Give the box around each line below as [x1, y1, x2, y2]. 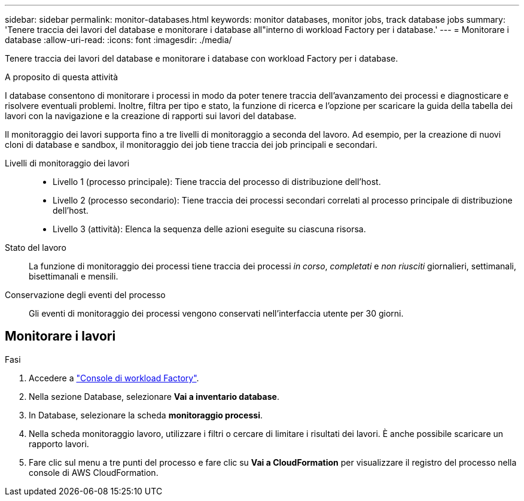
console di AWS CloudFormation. [29, 467, 159, 478]
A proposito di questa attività [5, 72, 118, 82]
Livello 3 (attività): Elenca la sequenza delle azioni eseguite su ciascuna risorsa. [53, 224, 366, 234]
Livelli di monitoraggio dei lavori [5, 158, 130, 168]
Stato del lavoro [5, 242, 66, 253]
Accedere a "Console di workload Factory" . [29, 372, 199, 383]
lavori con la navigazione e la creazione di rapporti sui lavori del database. [5, 111, 297, 121]
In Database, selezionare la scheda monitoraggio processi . [29, 409, 263, 420]
